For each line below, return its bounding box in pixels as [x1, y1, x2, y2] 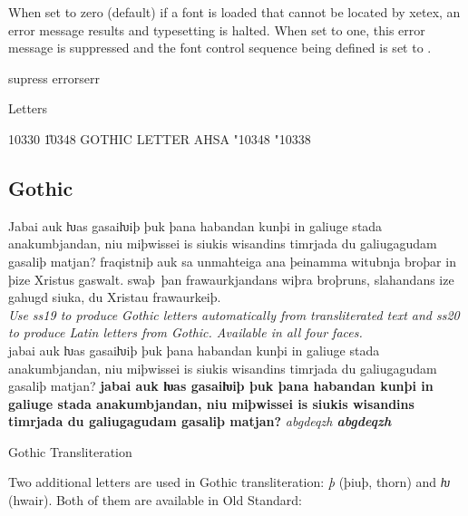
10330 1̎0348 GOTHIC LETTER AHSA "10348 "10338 [8, 129, 311, 148]
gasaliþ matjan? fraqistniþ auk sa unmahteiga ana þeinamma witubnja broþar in [8, 251, 456, 270]
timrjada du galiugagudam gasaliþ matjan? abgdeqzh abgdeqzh [8, 412, 392, 431]
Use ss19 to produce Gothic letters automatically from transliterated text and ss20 [8, 305, 460, 324]
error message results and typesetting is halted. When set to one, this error [8, 20, 425, 39]
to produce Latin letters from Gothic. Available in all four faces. [8, 323, 363, 342]
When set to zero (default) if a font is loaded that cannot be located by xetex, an [8, 3, 461, 21]
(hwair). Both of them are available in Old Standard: [8, 491, 302, 510]
